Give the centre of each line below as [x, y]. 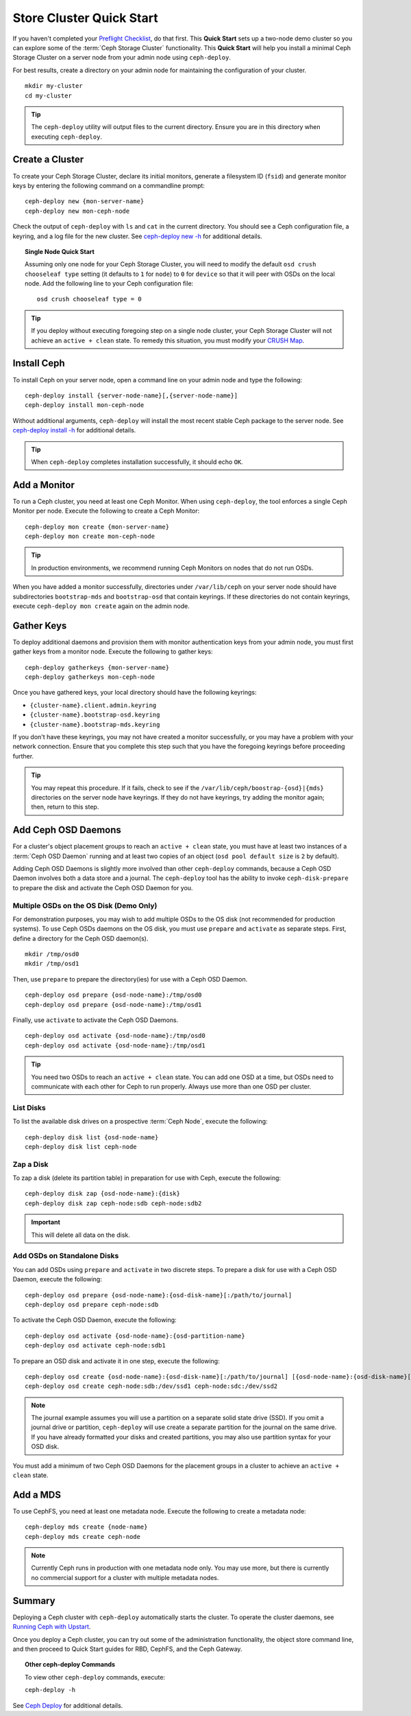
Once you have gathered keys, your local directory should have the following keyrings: [135, 693]
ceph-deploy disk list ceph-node [81, 1147]
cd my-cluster [48, 95]
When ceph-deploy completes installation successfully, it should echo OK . [137, 462]
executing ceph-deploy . [67, 137]
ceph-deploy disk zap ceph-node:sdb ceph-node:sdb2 [113, 1203]
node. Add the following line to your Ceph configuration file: [109, 283]
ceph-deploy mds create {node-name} [86, 1527]
